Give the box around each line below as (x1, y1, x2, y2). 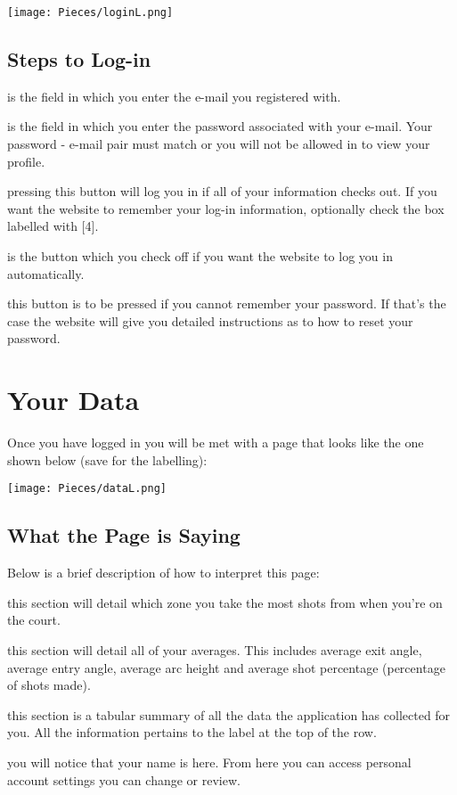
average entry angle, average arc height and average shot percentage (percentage (7, 658, 445, 676)
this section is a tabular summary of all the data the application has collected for (7, 705, 451, 724)
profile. (7, 152, 45, 170)
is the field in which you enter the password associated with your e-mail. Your (7, 117, 433, 135)
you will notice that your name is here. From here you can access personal (7, 752, 412, 771)
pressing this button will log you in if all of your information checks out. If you (7, 182, 437, 201)
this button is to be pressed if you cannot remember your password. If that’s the (7, 294, 446, 313)
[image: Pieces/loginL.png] (7, 6, 174, 19)
